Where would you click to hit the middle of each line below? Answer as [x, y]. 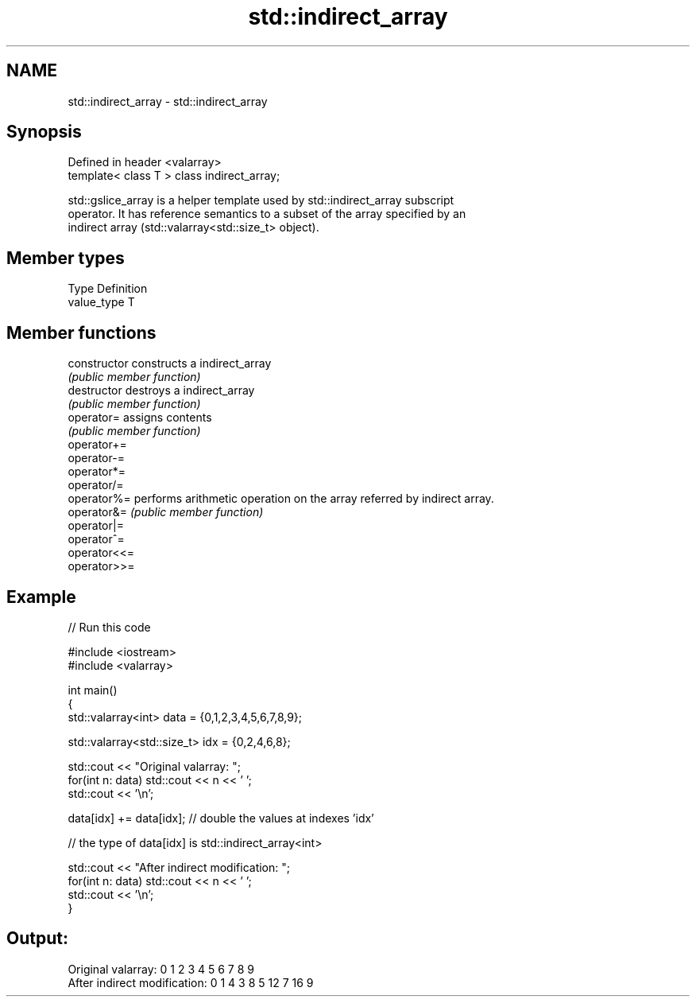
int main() [93, 690]
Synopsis [44, 132]
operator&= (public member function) [166, 512]
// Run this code [109, 627]
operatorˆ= [96, 539]
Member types [66, 258]
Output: [37, 939]
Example [41, 597]
